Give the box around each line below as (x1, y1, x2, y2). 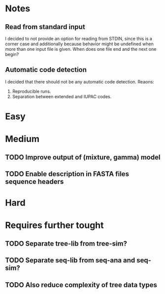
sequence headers (5, 177, 64, 185)
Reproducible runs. (12, 88, 51, 94)
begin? (5, 51, 19, 57)
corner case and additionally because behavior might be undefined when (5, 41, 154, 47)
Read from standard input (5, 23, 85, 31)
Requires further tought (5, 220, 104, 231)
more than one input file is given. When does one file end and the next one (5, 46, 157, 52)
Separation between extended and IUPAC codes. (12, 93, 112, 99)
